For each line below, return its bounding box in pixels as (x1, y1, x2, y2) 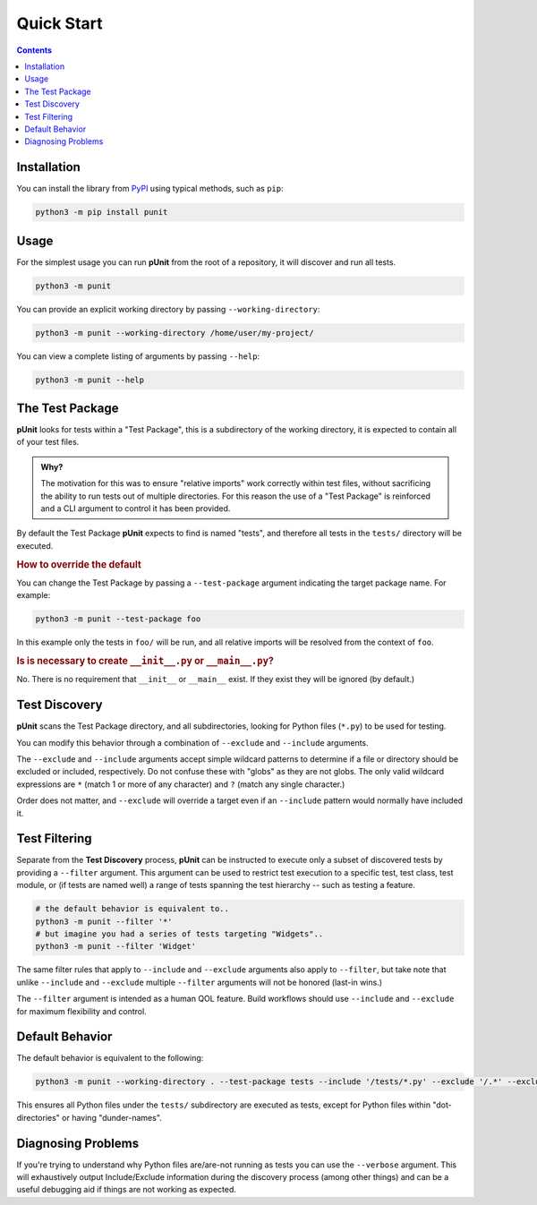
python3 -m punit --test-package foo (35, 614, 201, 624)
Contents (16, 45, 53, 56)
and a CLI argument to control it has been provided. (40, 503, 231, 514)
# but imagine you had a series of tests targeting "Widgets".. (35, 928, 324, 939)
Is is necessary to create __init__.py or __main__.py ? (16, 654, 275, 667)
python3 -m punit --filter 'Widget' (35, 941, 197, 952)
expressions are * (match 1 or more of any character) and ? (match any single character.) (16, 779, 345, 790)
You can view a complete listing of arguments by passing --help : (16, 350, 260, 362)
